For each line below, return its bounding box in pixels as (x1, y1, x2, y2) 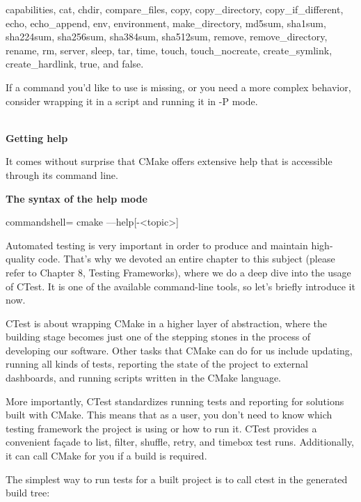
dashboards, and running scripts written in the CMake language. (6, 370, 282, 385)
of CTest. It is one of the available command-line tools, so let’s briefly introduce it (6, 279, 355, 293)
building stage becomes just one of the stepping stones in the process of (6, 329, 311, 344)
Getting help (6, 130, 68, 145)
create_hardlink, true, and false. (6, 56, 144, 71)
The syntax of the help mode (6, 191, 147, 205)
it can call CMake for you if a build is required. (6, 448, 207, 463)
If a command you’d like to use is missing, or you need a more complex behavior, (6, 79, 351, 94)
